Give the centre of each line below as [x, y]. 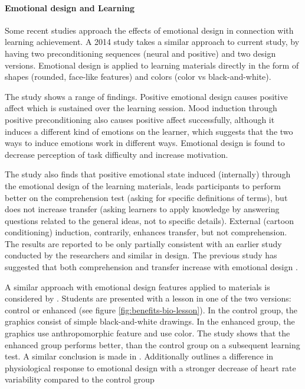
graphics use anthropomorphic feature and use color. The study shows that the [147, 333]
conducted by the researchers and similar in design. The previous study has [141, 255]
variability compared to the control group [80, 379]
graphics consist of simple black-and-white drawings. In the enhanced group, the [150, 321]
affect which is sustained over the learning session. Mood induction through [141, 108]
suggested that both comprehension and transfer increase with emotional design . [151, 267]
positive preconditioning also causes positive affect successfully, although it [140, 119]
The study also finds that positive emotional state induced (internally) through [148, 174]
